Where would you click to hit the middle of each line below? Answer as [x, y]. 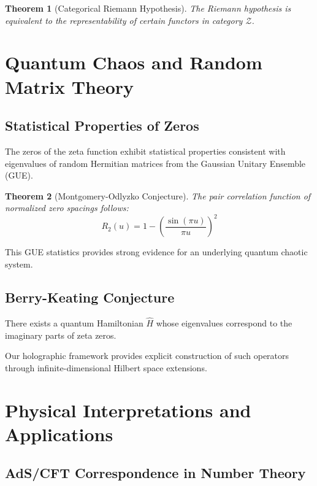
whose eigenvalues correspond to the [224, 323]
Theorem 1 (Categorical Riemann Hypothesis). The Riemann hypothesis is [148, 8]
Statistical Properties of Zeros [102, 125]
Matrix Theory [70, 86]
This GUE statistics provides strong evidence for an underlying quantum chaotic [156, 252]
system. [19, 264]
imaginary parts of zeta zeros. [61, 335]
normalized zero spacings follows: [67, 208]
